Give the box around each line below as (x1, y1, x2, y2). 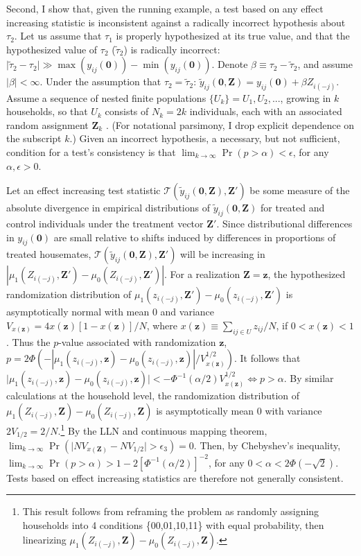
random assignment (6, 117, 89, 132)
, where (146, 318, 178, 332)
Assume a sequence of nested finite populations (6, 90, 206, 105)
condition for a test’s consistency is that (6, 144, 176, 159)
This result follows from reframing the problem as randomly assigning (22, 504, 319, 519)
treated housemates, (6, 247, 91, 261)
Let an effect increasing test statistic (6, 183, 161, 198)
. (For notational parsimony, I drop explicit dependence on (105, 117, 355, 132)
